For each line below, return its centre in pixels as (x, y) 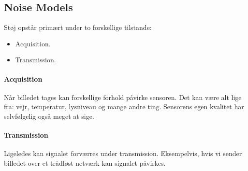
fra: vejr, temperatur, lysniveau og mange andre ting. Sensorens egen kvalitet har (124, 107)
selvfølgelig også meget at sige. (49, 116)
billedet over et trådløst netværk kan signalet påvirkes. (85, 163)
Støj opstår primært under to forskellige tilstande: (78, 27)
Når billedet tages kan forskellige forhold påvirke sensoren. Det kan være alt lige (123, 97)
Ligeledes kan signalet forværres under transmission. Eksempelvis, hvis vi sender (123, 153)
